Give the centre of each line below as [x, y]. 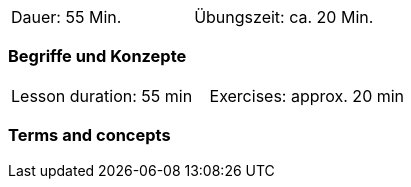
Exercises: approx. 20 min [307, 95]
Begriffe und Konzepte [97, 56]
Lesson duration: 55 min [102, 95]
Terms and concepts [89, 135]
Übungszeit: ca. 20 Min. [284, 17]
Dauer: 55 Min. [66, 17]
